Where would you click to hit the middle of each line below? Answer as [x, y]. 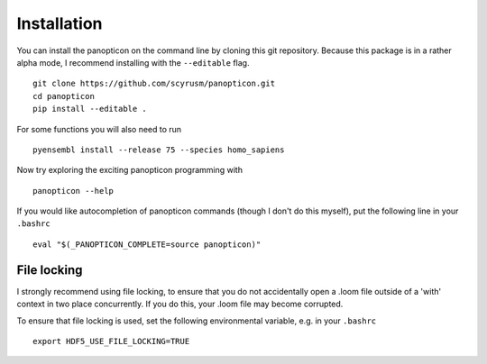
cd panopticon [64, 96]
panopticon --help [74, 191]
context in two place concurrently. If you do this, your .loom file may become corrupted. [180, 304]
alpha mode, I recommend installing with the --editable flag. [133, 62]
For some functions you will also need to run [99, 129]
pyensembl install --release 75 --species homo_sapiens [159, 150]
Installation [60, 23]
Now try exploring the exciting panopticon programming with [130, 170]
